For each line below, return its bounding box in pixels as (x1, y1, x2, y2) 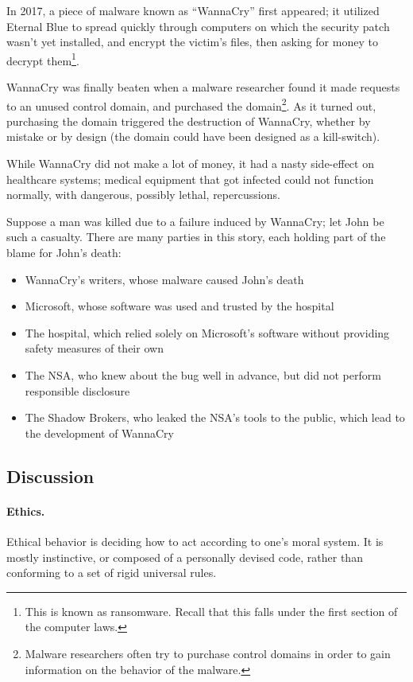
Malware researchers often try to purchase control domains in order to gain (25, 645, 391, 661)
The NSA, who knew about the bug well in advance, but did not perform (25, 367, 381, 383)
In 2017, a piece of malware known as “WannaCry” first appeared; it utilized (6, 2, 380, 18)
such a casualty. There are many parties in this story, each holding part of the (6, 228, 386, 245)
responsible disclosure (25, 382, 130, 399)
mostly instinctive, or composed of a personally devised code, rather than (6, 548, 363, 565)
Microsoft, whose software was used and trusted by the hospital (25, 298, 334, 314)
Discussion (6, 463, 95, 488)
